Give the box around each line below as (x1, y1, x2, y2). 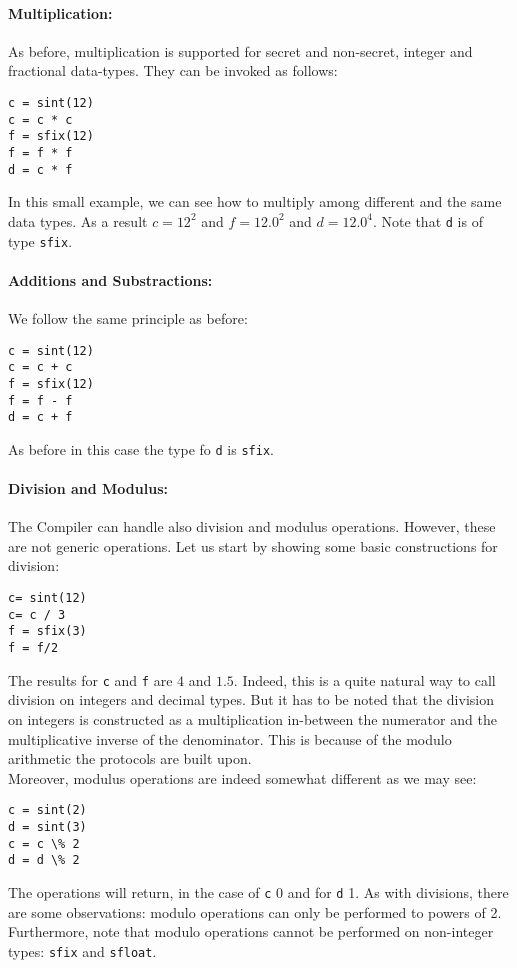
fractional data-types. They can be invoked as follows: (8, 60, 338, 81)
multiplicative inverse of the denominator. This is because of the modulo (8, 728, 452, 749)
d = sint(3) (8, 819, 87, 834)
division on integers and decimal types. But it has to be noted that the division (8, 689, 494, 710)
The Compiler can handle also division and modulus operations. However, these (8, 516, 496, 537)
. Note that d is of (373, 210, 483, 231)
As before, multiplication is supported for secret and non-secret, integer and (8, 40, 473, 61)
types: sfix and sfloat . (8, 940, 157, 961)
